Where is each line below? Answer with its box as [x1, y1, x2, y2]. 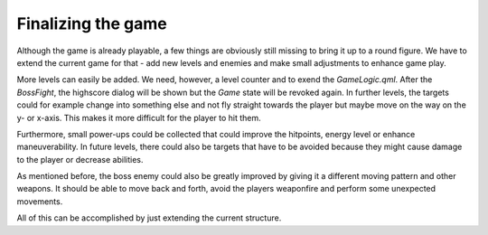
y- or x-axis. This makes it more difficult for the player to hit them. [16, 112, 261, 123]
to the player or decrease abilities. [16, 154, 144, 164]
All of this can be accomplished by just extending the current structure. [16, 212, 282, 223]
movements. [16, 195, 63, 207]
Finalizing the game [16, 14, 167, 33]
